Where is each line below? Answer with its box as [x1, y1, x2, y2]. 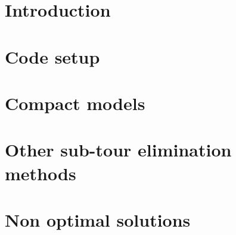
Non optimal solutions [5, 207, 191, 231]
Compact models [5, 90, 145, 115]
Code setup [5, 44, 100, 68]
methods [5, 161, 76, 185]
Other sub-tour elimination [5, 137, 232, 162]
